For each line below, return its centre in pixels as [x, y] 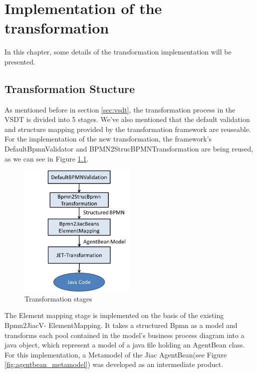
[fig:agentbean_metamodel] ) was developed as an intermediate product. [114, 364]
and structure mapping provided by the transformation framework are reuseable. [128, 129]
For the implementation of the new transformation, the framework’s [108, 139]
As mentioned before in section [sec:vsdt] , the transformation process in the [120, 109]
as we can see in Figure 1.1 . [47, 158]
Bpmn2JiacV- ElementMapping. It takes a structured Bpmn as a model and [121, 325]
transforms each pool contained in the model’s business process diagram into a [125, 335]
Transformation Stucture [70, 88]
